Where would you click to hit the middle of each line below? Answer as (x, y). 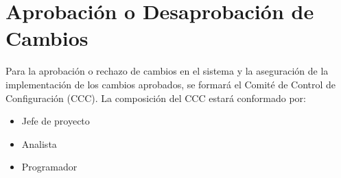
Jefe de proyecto (56, 121)
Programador (49, 167)
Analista (39, 143)
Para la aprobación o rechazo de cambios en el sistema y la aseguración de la (167, 71)
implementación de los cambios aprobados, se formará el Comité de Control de (171, 84)
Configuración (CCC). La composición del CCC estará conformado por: (156, 98)
